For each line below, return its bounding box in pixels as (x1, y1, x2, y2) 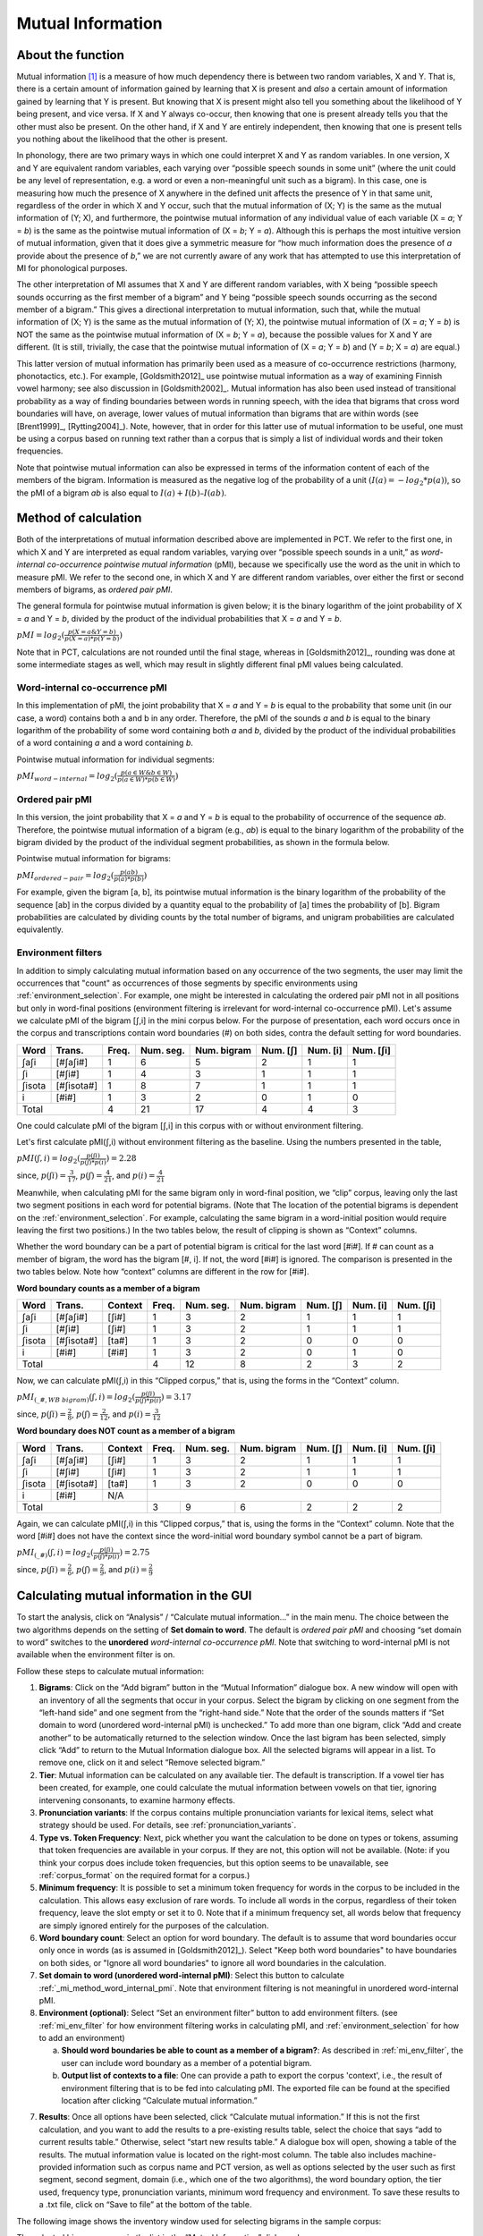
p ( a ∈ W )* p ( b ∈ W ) (117, 775, 176, 784)
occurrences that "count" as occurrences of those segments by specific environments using (16, 978, 358, 988)
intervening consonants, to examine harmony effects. (38, 1794, 236, 1806)
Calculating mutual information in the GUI (16, 1588, 252, 1604)
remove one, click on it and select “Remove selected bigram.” (38, 1757, 266, 1768)
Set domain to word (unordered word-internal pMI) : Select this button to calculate (38, 1970, 344, 1981)
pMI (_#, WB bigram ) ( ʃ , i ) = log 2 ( (16, 1392, 136, 1404)
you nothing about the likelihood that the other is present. (16, 134, 228, 145)
